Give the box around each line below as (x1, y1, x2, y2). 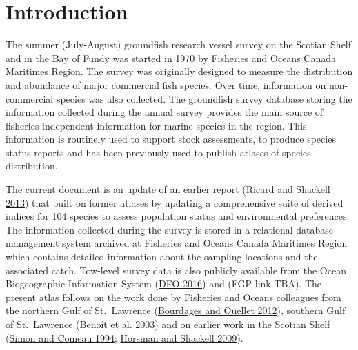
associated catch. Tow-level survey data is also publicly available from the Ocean (6, 262, 346, 277)
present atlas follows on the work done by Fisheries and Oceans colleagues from (6, 289, 341, 304)
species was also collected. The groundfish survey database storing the (56, 91, 352, 105)
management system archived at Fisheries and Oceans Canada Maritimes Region (6, 236, 348, 250)
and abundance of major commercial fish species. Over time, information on (6, 77, 326, 92)
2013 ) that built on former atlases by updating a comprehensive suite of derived (6, 195, 344, 209)
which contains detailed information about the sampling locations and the (6, 249, 318, 264)
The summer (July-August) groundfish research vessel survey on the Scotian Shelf (6, 37, 352, 52)
